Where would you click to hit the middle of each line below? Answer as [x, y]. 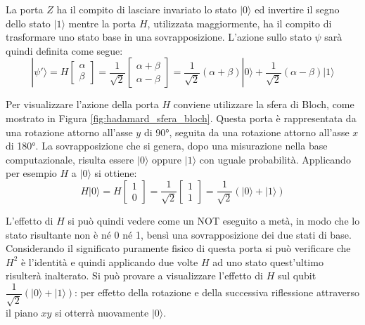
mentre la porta [102, 23]
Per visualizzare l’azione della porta [82, 104]
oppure [167, 159]
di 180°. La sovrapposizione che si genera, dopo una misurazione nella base [167, 146]
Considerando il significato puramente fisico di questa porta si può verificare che [178, 248]
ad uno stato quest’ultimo [268, 261]
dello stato [28, 23]
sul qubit [297, 276]
